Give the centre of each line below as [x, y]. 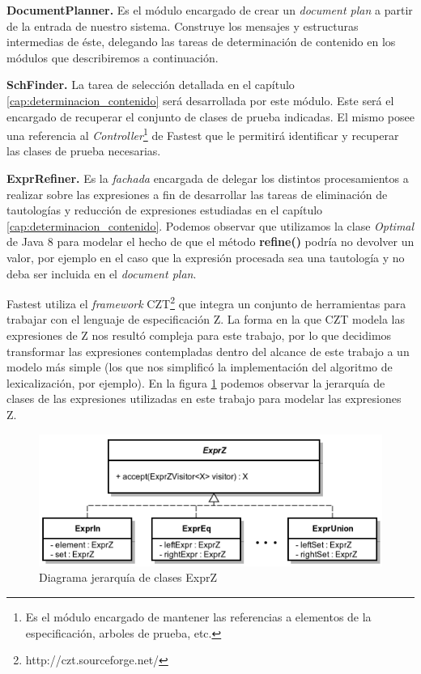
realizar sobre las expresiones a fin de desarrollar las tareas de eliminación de [197, 194]
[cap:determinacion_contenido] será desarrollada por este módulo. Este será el [200, 100]
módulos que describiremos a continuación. [113, 57]
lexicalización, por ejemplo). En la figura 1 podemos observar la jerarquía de [196, 382]
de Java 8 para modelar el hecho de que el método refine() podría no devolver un [210, 242]
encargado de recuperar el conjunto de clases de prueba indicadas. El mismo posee [210, 116]
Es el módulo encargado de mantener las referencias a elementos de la [198, 616]
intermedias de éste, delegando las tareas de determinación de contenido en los [201, 42]
